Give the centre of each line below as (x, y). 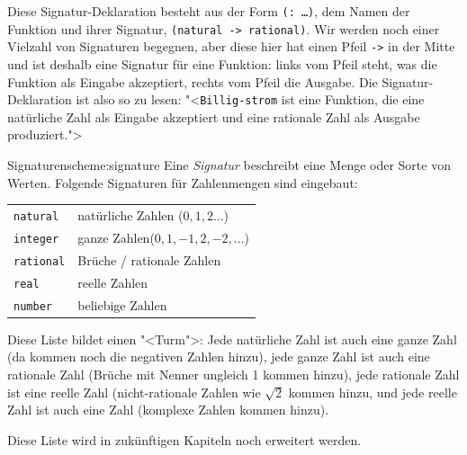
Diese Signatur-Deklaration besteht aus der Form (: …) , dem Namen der (209, 11)
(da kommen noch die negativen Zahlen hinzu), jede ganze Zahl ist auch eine (219, 357)
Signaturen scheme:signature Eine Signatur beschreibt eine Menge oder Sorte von (229, 165)
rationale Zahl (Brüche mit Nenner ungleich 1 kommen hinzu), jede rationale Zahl (233, 374)
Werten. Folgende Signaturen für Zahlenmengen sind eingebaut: (183, 182)
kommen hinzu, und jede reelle (373, 392)
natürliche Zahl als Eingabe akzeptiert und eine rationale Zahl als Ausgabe (214, 116)
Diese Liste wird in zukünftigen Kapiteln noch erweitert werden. (184, 439)
